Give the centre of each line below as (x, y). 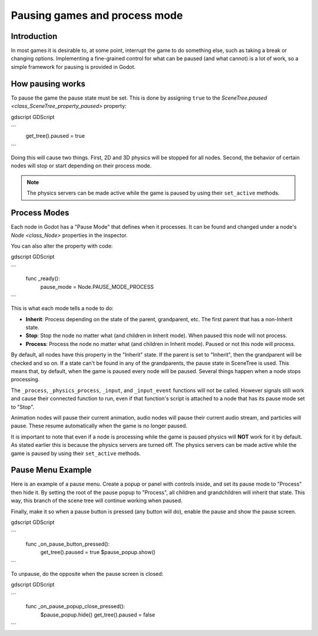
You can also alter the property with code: (62, 246)
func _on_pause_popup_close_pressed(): (75, 607)
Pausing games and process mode (97, 15)
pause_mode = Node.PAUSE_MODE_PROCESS (97, 286)
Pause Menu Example (51, 470)
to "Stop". (23, 407)
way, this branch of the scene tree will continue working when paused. (97, 500)
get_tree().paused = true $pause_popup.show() (98, 552)
